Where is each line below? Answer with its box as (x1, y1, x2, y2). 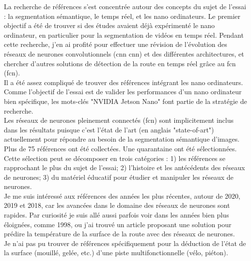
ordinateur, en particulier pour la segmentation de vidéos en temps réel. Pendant (4, 29, 244, 40)
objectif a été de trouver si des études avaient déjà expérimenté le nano (4, 20, 215, 30)
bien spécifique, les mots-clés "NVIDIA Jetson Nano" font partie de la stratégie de (4, 96, 247, 106)
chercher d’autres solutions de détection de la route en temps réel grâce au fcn (4, 58, 236, 68)
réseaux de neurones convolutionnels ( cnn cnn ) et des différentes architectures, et (4, 48, 244, 58)
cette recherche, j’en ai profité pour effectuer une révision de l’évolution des (4, 39, 227, 49)
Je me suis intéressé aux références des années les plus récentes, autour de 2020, (4, 190, 240, 201)
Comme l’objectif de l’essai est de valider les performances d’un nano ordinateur (4, 87, 242, 97)
